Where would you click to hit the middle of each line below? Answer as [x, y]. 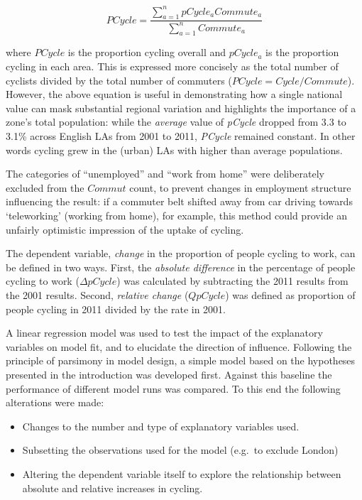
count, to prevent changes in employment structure [240, 187]
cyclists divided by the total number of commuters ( [119, 80]
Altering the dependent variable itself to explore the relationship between [182, 473]
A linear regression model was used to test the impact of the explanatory [164, 333]
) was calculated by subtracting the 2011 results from [232, 281]
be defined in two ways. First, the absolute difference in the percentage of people [181, 267]
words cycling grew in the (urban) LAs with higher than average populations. [174, 150]
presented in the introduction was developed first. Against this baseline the [169, 374]
